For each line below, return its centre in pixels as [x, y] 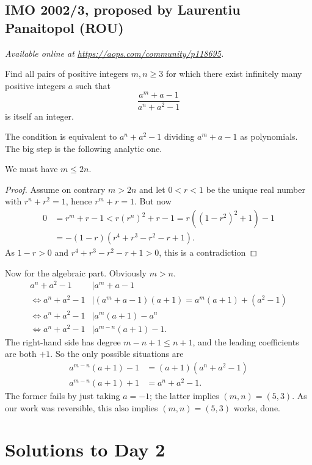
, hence [79, 201]
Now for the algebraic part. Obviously [76, 272]
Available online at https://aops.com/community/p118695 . [114, 53]
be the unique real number [256, 189]
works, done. [257, 407]
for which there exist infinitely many [234, 74]
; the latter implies [184, 396]
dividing [180, 136]
